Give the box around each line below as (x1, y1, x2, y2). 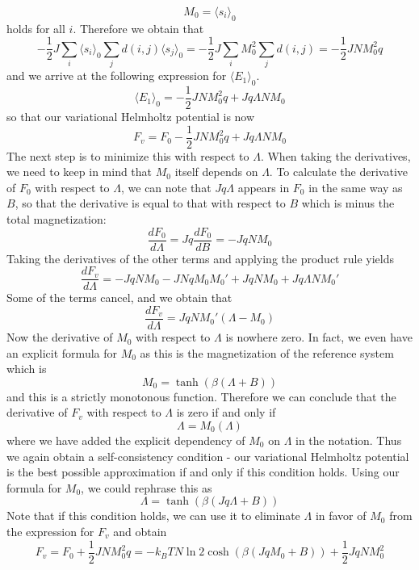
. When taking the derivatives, (260, 147, 411, 164)
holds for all (6, 19, 65, 36)
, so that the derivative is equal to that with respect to (15, 195, 286, 212)
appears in (237, 178, 290, 195)
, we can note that (120, 178, 212, 195)
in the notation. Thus (295, 432, 402, 449)
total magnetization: (6, 211, 107, 228)
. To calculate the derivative (269, 163, 408, 180)
